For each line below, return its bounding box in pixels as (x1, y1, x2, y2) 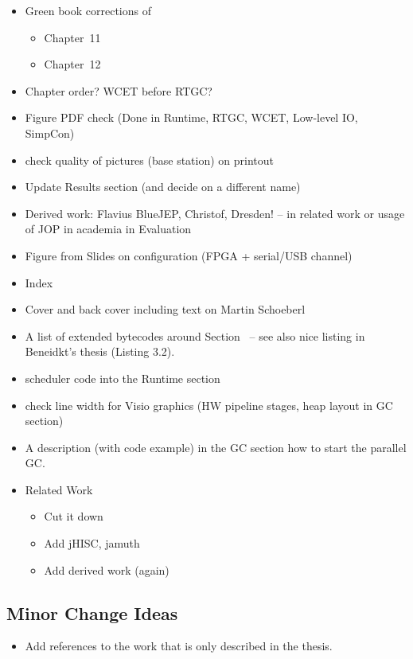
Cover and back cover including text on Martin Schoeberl (25, 301, 306, 318)
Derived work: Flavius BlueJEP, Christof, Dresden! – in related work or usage (25, 205, 405, 221)
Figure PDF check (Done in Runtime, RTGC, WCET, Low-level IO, (25, 109, 358, 126)
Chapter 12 (44, 56, 101, 72)
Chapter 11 (44, 29, 101, 45)
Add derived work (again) (44, 561, 169, 578)
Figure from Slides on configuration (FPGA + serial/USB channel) (25, 247, 353, 263)
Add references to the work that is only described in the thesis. (25, 638, 333, 654)
